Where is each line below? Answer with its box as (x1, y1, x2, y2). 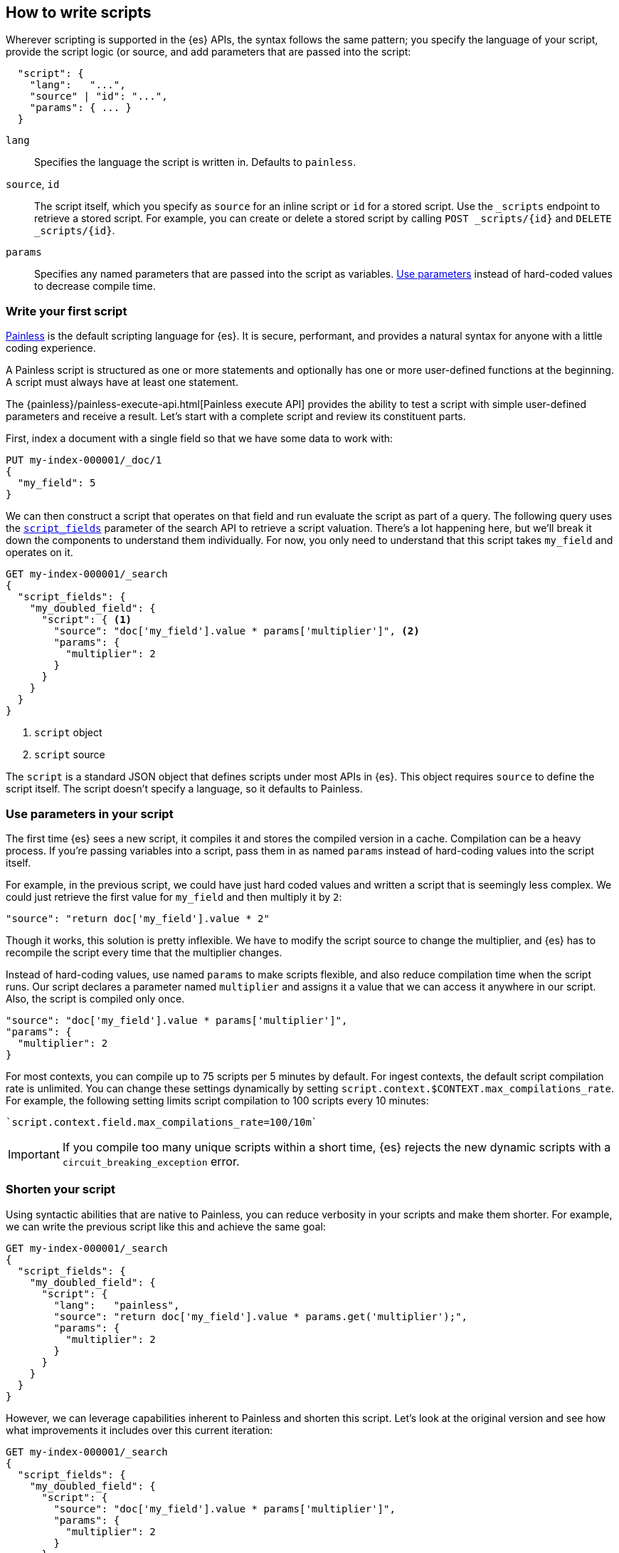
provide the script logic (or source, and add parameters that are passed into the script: (6, 46, 411, 58)
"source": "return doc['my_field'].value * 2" (6, 912, 270, 924)
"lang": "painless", (53, 1299, 180, 1311)
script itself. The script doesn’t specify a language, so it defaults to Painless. (6, 783, 363, 795)
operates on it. (6, 546, 73, 559)
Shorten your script (6, 1182, 116, 1197)
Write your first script (6, 303, 127, 318)
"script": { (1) (41, 614, 132, 626)
